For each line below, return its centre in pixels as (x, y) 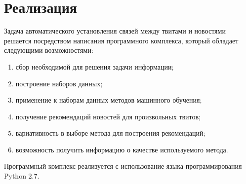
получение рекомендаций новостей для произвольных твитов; (108, 116)
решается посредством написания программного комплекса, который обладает (121, 40)
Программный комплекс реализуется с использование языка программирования (123, 166)
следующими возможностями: (49, 50)
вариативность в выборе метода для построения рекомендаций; (110, 133)
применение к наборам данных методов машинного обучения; (109, 100)
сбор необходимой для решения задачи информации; (95, 66)
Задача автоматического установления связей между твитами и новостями (115, 31)
